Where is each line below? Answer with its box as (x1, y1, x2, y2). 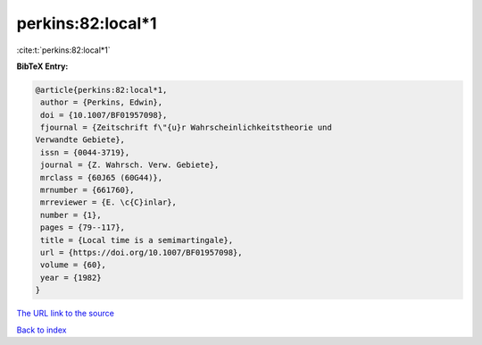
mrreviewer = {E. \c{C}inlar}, (40, 198, 178, 207)
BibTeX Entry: (16, 61, 69, 72)
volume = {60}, (40, 260, 107, 270)
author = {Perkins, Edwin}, (40, 97, 163, 107)
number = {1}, (40, 210, 102, 220)
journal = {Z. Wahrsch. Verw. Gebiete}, (40, 160, 220, 170)
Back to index (16, 324, 67, 335)
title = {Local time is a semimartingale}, (40, 235, 234, 245)
